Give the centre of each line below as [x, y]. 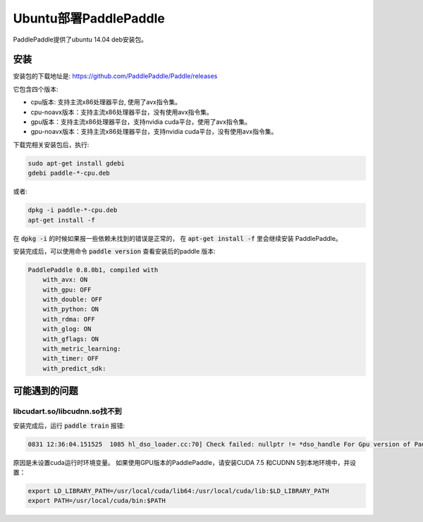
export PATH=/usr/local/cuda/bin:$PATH [97, 501]
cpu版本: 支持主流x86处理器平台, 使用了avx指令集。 [106, 102]
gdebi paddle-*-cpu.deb [69, 173]
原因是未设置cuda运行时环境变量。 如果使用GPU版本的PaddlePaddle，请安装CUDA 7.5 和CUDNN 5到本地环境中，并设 [184, 462]
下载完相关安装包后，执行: [51, 144]
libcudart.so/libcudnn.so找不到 [68, 411]
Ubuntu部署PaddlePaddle [89, 18]
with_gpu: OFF [67, 290]
